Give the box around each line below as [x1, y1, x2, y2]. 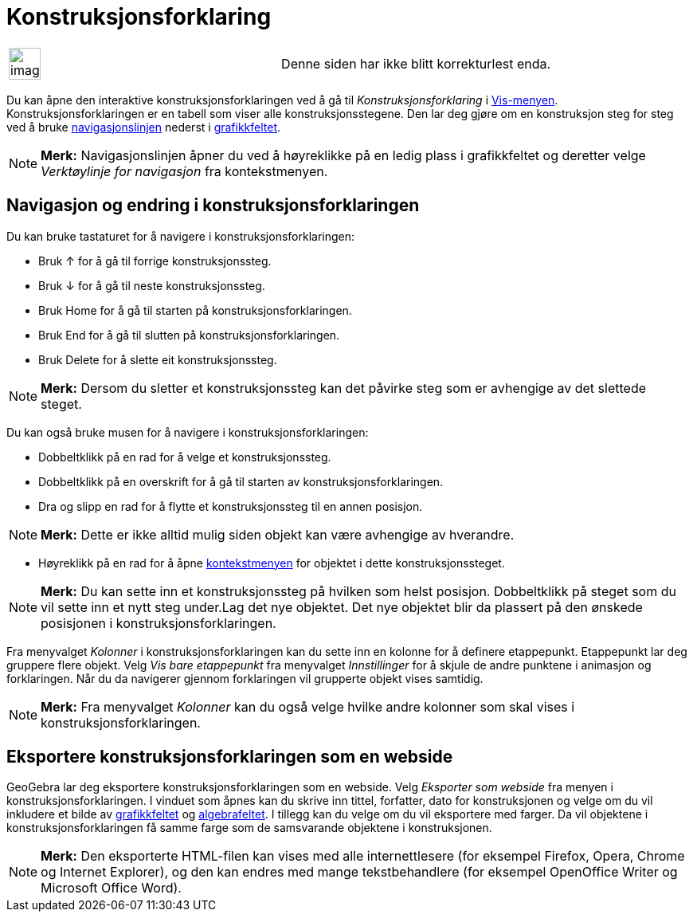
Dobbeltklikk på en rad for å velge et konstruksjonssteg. [38, 449, 331, 464]
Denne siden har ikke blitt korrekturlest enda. [281, 55, 551, 72]
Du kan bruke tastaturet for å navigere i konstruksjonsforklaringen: [6, 229, 355, 243]
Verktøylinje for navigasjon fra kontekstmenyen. [41, 163, 328, 179]
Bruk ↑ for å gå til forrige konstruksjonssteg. [38, 253, 272, 268]
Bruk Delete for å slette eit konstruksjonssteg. [38, 352, 277, 367]
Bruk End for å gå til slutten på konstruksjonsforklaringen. [38, 328, 340, 342]
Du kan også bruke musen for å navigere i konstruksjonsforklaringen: [6, 425, 369, 439]
